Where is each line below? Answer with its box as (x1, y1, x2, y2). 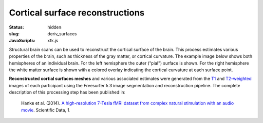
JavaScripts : (9, 38, 36, 44)
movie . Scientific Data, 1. (21, 107, 71, 113)
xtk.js (47, 38, 58, 44)
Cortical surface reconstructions (9, 7, 145, 18)
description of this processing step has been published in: (9, 90, 126, 95)
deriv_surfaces (47, 31, 77, 36)
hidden (47, 24, 62, 30)
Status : (9, 24, 24, 30)
